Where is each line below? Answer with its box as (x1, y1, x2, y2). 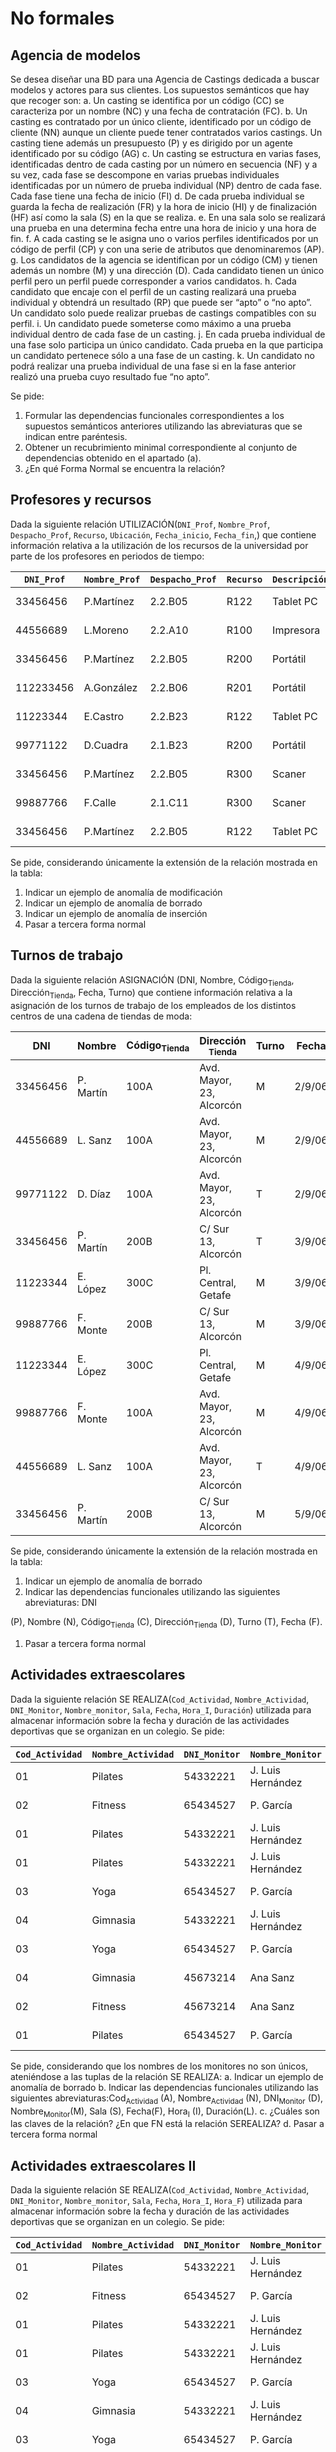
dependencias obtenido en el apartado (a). (24, 452, 202, 464)
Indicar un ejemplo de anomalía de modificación (24, 886, 223, 898)
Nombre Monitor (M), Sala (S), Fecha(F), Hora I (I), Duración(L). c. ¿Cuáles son (10, 2105, 320, 2119)
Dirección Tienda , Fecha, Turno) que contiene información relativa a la (10, 987, 293, 1001)
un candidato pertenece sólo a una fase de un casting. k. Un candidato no (10, 350, 315, 361)
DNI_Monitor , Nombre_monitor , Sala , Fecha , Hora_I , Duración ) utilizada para (10, 1703, 312, 1716)
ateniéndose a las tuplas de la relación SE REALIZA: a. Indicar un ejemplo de (10, 2070, 324, 2082)
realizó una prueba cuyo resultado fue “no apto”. (10, 371, 211, 382)
